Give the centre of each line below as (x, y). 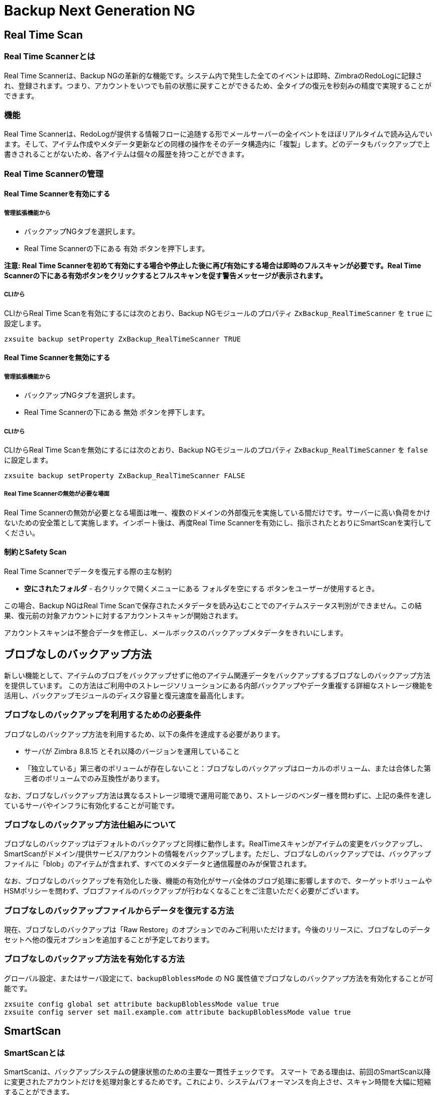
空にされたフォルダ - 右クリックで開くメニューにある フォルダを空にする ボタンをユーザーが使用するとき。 (202, 589)
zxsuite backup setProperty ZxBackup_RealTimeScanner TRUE (123, 339)
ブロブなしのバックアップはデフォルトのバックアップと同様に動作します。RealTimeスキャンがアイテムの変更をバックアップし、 (215, 844)
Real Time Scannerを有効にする (57, 194)
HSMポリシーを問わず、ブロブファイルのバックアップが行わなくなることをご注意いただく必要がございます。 (184, 891)
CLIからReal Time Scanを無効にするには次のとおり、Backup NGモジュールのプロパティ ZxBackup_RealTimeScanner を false (216, 450)
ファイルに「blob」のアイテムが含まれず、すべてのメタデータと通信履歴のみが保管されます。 (158, 864)
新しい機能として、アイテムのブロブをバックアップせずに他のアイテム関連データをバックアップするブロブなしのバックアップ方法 (217, 675)
